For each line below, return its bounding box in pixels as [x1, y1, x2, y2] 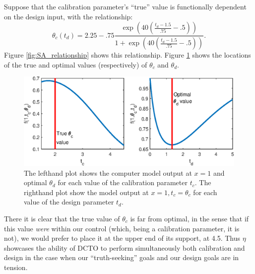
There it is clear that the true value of [4, 213, 120, 223]
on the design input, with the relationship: [4, 11, 133, 21]
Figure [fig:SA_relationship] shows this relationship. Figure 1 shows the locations [4, 50, 251, 60]
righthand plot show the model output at [24, 187, 149, 197]
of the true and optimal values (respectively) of [4, 59, 147, 69]
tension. [4, 262, 28, 272]
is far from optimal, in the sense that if [130, 213, 249, 223]
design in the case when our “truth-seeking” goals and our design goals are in [4, 252, 239, 263]
